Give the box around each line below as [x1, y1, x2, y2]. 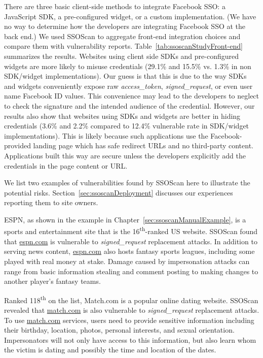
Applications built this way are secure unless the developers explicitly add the [4, 150, 246, 160]
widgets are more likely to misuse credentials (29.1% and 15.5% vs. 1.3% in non [4, 60, 251, 71]
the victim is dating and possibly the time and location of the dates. [4, 344, 216, 355]
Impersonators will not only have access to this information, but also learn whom [4, 334, 256, 345]
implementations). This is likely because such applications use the [4, 130, 208, 141]
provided [4, 140, 31, 151]
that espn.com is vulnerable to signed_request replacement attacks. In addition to [4, 236, 257, 246]
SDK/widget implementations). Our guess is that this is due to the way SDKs [4, 71, 247, 81]
